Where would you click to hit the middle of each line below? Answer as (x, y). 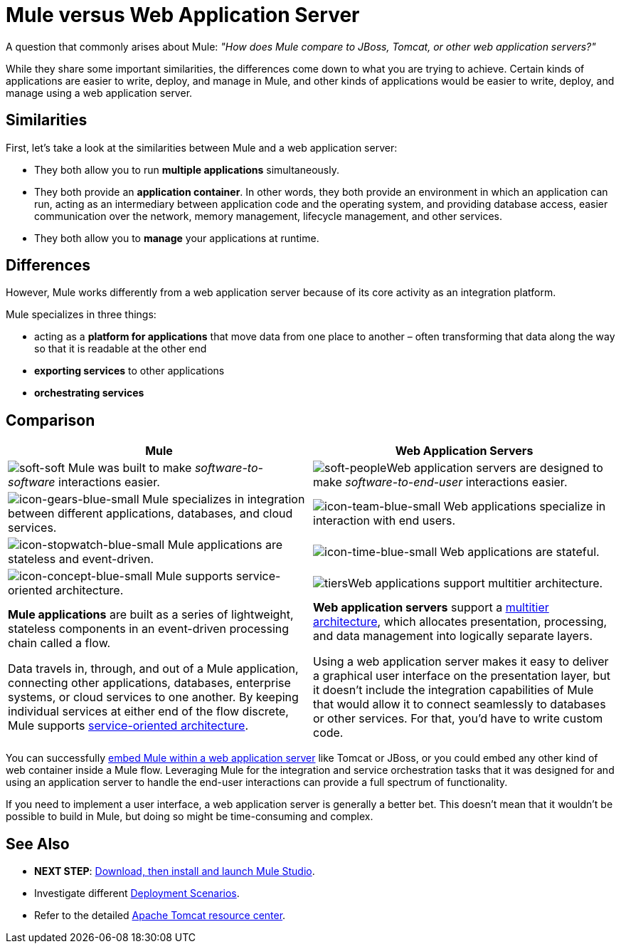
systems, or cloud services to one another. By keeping (153, 697)
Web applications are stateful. (520, 552)
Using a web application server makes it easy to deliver (461, 662)
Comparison (51, 420)
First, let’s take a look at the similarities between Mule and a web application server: (202, 147)
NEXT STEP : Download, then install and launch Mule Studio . (175, 871)
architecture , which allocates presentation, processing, (460, 622)
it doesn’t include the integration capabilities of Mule (453, 690)
